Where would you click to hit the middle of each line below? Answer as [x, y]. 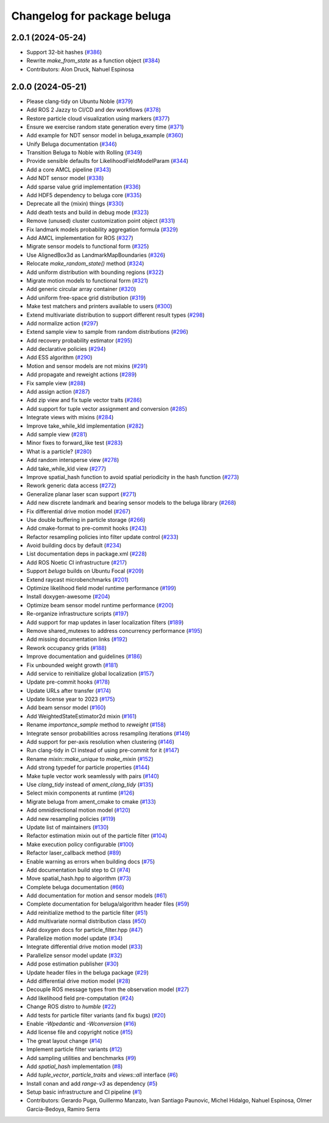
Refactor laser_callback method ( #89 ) [74, 853]
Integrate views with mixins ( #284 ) [70, 417]
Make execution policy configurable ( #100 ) [80, 844]
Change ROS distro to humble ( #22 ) [72, 1006]
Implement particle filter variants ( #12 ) [74, 1049]
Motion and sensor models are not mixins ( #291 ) [87, 366]
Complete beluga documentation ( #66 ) [75, 887]
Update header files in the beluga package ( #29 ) [88, 972]
